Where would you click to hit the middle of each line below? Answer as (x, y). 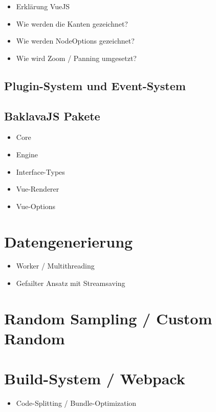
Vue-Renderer (38, 189)
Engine (27, 154)
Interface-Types (40, 171)
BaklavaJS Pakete (52, 116)
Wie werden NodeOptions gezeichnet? (75, 41)
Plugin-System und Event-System (95, 85)
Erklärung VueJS (43, 6)
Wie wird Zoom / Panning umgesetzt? (76, 58)
